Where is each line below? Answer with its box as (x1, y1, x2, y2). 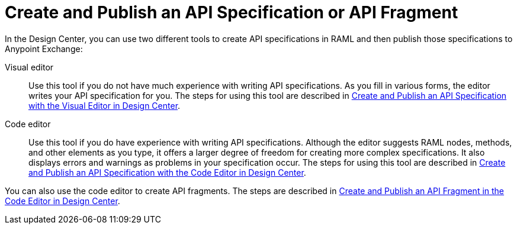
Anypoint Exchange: (5, 43, 83, 54)
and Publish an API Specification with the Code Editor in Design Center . (28, 167, 306, 178)
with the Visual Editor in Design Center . (28, 100, 181, 111)
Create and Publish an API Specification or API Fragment (5, 2, 458, 22)
